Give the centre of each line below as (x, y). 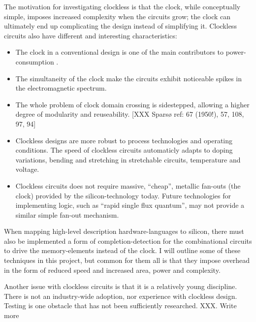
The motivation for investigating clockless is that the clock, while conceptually (122, 6)
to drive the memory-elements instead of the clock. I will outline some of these (122, 250)
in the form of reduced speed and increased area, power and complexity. (112, 270)
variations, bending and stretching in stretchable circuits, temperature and (128, 159)
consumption (35, 61)
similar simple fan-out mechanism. (67, 214)
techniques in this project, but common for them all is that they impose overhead (127, 260)
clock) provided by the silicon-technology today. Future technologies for (123, 195)
